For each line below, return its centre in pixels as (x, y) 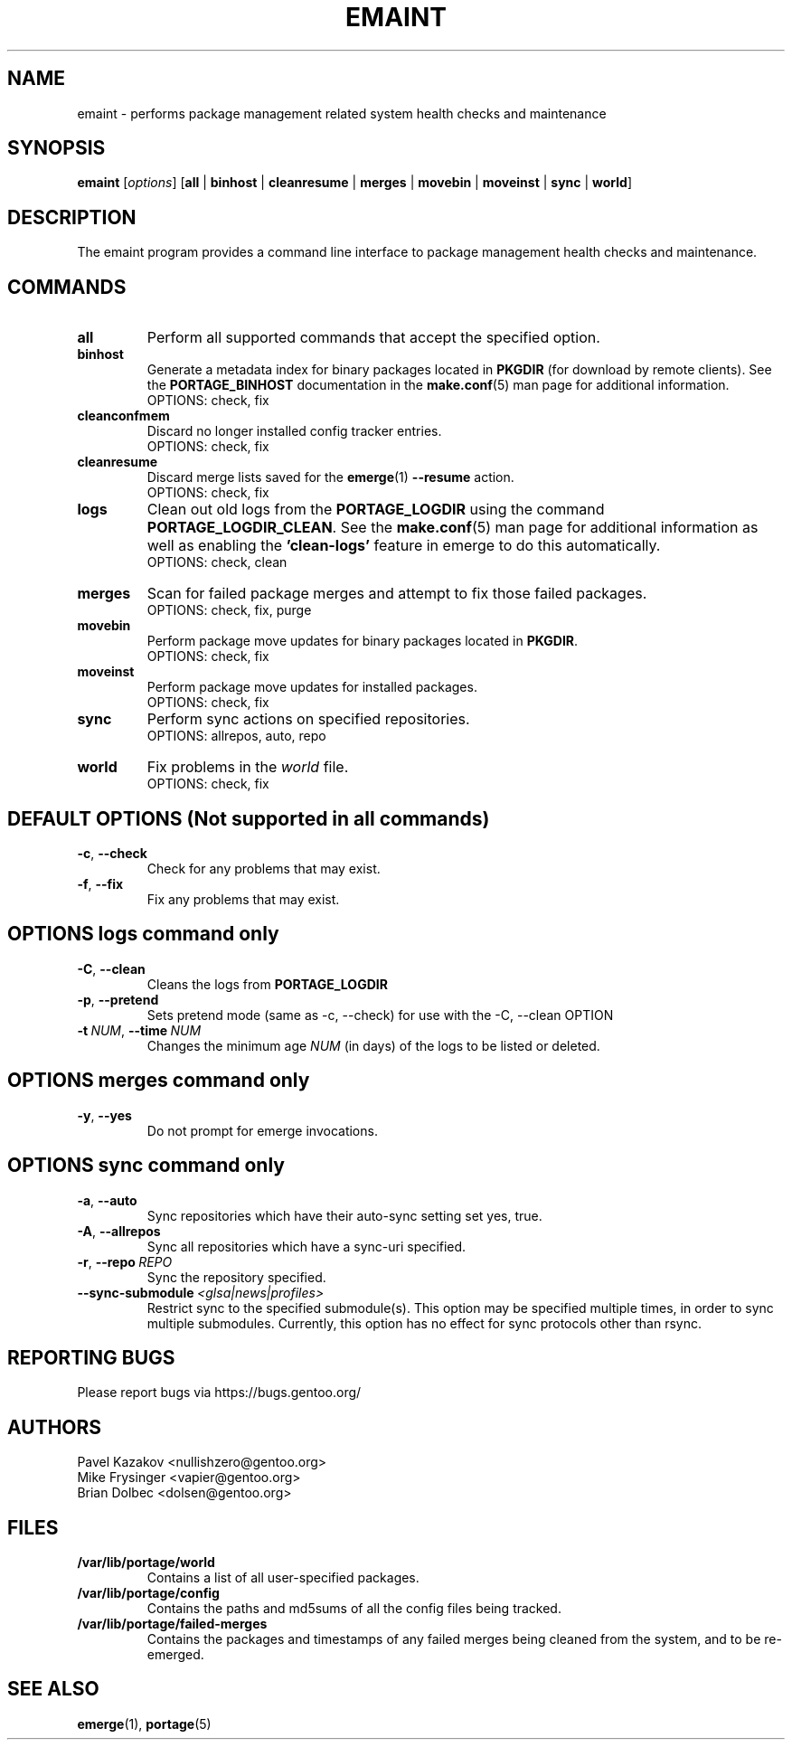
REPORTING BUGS (91, 1357)
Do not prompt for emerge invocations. (262, 1130)
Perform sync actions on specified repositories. (308, 719)
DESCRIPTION (72, 217)
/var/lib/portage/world (146, 1563)
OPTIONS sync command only (146, 1166)
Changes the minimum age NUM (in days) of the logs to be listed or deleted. (373, 1045)
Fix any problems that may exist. (243, 899)
